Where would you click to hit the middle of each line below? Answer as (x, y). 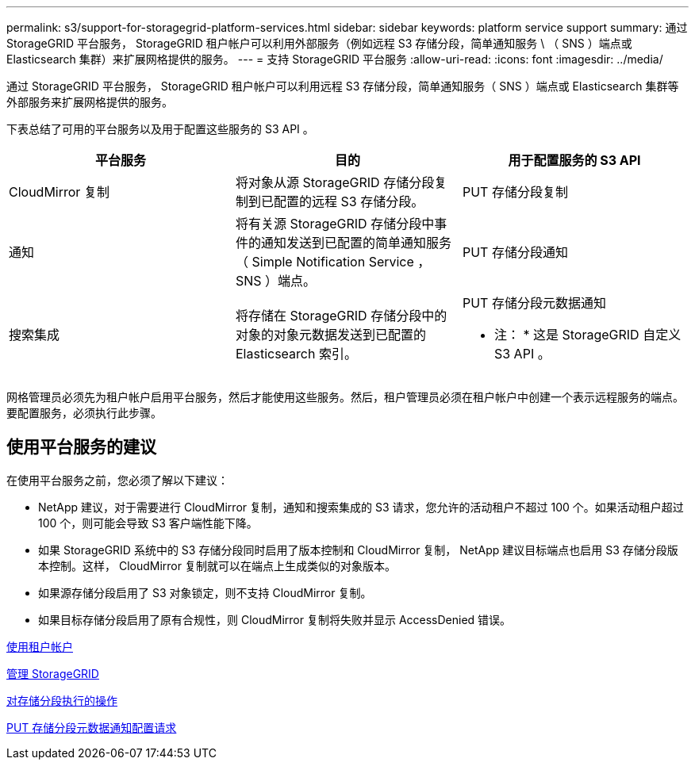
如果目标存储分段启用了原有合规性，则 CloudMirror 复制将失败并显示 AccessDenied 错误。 (275, 619)
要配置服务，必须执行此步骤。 (84, 413)
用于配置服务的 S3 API (574, 160)
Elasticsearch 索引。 (296, 354)
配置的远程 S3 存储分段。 (349, 201)
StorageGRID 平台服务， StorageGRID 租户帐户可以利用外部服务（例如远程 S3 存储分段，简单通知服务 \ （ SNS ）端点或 (319, 43)
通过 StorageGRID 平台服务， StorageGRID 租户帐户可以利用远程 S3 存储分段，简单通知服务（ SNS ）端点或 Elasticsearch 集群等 (343, 86)
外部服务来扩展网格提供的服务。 (90, 102)
